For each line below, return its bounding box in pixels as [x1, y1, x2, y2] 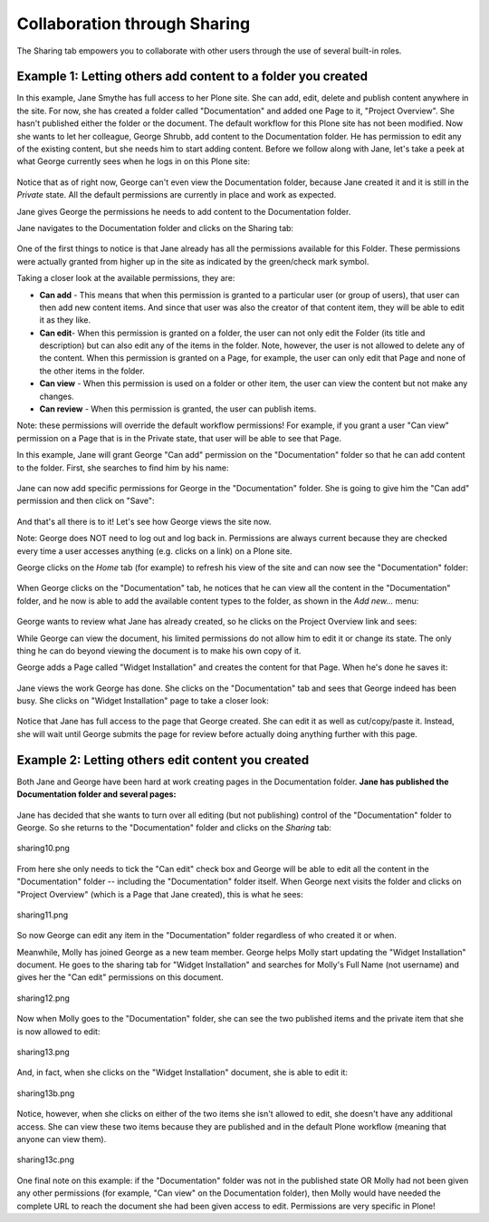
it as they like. [39, 315, 91, 325]
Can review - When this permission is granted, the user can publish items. [39, 403, 317, 414]
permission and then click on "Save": [16, 495, 155, 507]
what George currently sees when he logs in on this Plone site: [16, 156, 251, 167]
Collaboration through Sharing [16, 14, 251, 34]
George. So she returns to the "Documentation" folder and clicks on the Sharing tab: [16, 821, 332, 833]
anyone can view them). [16, 1133, 107, 1144]
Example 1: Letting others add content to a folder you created [16, 69, 369, 84]
